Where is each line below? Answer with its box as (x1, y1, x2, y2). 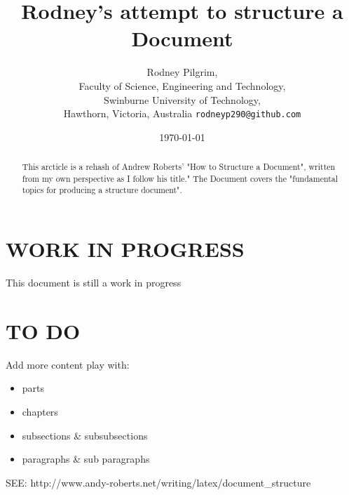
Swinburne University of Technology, (104, 92, 261, 107)
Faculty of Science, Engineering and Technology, (78, 78, 286, 93)
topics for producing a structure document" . (22, 184, 182, 196)
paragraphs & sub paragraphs (22, 451, 150, 466)
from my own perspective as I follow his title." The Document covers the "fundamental (22, 172, 338, 184)
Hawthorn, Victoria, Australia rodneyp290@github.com (63, 106, 301, 121)
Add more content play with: (6, 357, 130, 371)
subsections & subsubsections (22, 428, 148, 442)
